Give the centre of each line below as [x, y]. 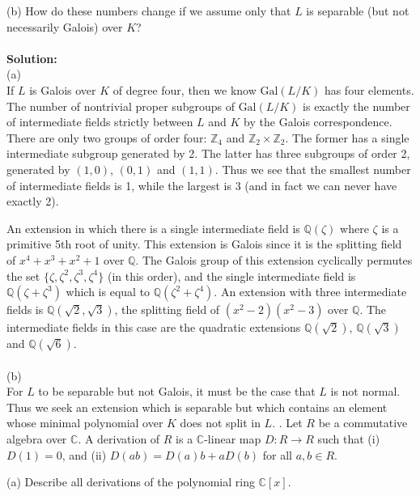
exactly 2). [33, 201]
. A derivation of [119, 439]
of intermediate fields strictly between [100, 122]
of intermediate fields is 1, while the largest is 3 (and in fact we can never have [202, 185]
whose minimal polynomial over [85, 423]
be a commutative [363, 423]
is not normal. [365, 391]
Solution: [32, 58]
